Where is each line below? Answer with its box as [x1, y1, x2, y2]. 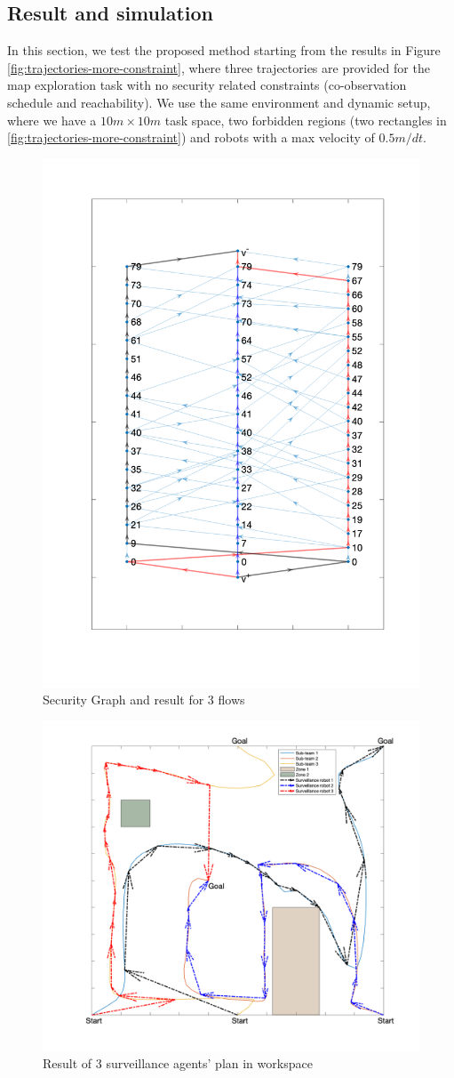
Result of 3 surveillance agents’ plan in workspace [43, 1054, 313, 1073]
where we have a [7, 110, 97, 129]
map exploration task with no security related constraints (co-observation [7, 76, 407, 94]
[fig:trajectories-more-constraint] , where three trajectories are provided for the [7, 58, 430, 76]
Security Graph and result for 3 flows [43, 690, 245, 709]
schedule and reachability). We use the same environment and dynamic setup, [7, 93, 431, 111]
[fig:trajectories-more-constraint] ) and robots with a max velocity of [7, 128, 375, 147]
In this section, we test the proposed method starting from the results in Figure [7, 41, 441, 60]
